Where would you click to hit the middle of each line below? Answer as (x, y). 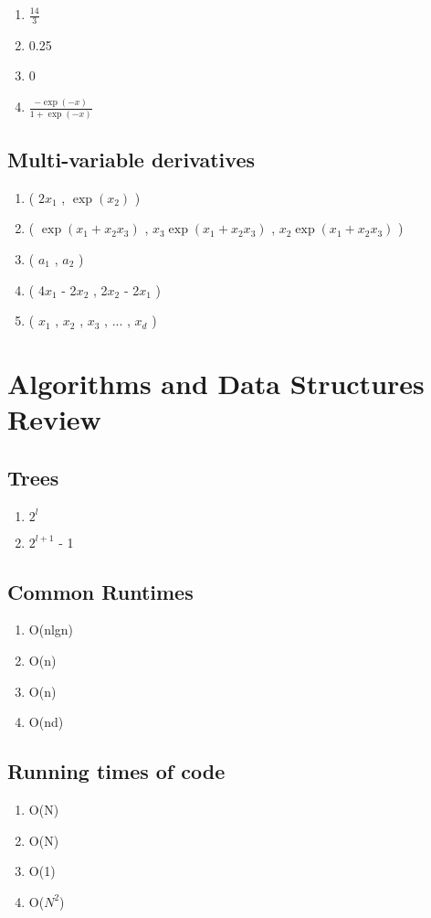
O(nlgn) (51, 630)
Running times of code (116, 771)
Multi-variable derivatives (131, 160)
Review (54, 419)
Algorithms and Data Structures (216, 383)
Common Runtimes (100, 591)
